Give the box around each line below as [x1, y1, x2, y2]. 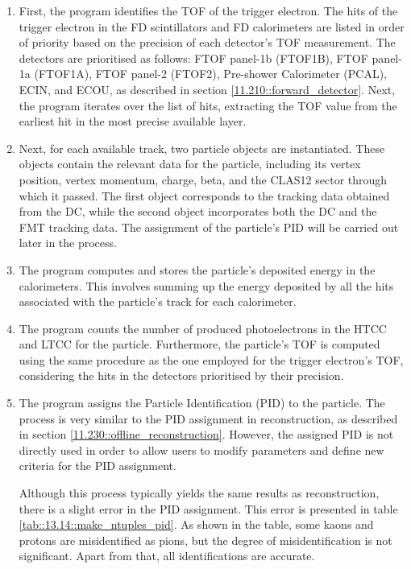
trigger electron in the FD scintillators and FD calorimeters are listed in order [19, 18, 405, 35]
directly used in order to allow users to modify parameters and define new [19, 441, 384, 458]
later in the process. [19, 234, 117, 251]
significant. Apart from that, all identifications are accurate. [19, 547, 315, 564]
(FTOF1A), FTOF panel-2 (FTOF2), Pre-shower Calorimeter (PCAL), [34, 65, 387, 82]
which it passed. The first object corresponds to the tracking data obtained [19, 187, 390, 204]
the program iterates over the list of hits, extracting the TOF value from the [19, 97, 397, 113]
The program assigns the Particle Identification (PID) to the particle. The [19, 394, 385, 411]
